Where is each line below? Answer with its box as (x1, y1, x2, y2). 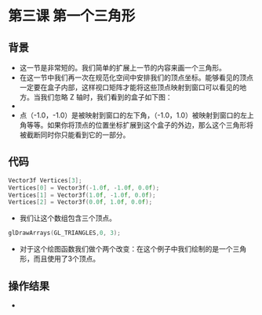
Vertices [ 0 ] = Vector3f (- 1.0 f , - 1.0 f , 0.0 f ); (8, 183, 160, 192)
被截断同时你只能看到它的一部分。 (19, 130, 130, 139)
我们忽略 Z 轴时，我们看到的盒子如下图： (40, 92, 173, 102)
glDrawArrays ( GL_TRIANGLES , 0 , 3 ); (8, 229, 122, 237)
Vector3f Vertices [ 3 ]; (8, 176, 82, 184)
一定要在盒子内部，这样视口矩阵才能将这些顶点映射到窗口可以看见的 (19, 83, 240, 92)
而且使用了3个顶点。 (33, 254, 100, 263)
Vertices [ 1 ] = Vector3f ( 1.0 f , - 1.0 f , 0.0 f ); (8, 191, 156, 199)
